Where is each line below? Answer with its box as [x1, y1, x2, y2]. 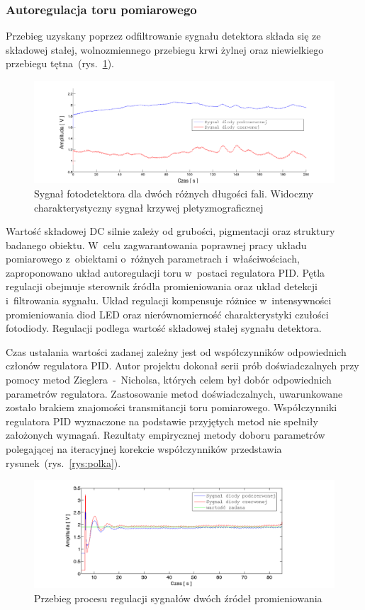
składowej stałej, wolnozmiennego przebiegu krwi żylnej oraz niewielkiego [6, 42, 324, 57]
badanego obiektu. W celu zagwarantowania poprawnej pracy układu [6, 237, 307, 252]
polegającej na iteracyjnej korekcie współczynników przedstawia [6, 442, 282, 456]
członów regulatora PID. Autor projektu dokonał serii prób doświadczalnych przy [6, 358, 359, 373]
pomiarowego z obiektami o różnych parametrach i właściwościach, [6, 251, 300, 266]
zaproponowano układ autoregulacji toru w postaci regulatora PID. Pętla [6, 265, 325, 280]
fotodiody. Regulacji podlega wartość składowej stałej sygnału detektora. [6, 321, 322, 335]
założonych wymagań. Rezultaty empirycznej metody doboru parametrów [6, 427, 325, 442]
